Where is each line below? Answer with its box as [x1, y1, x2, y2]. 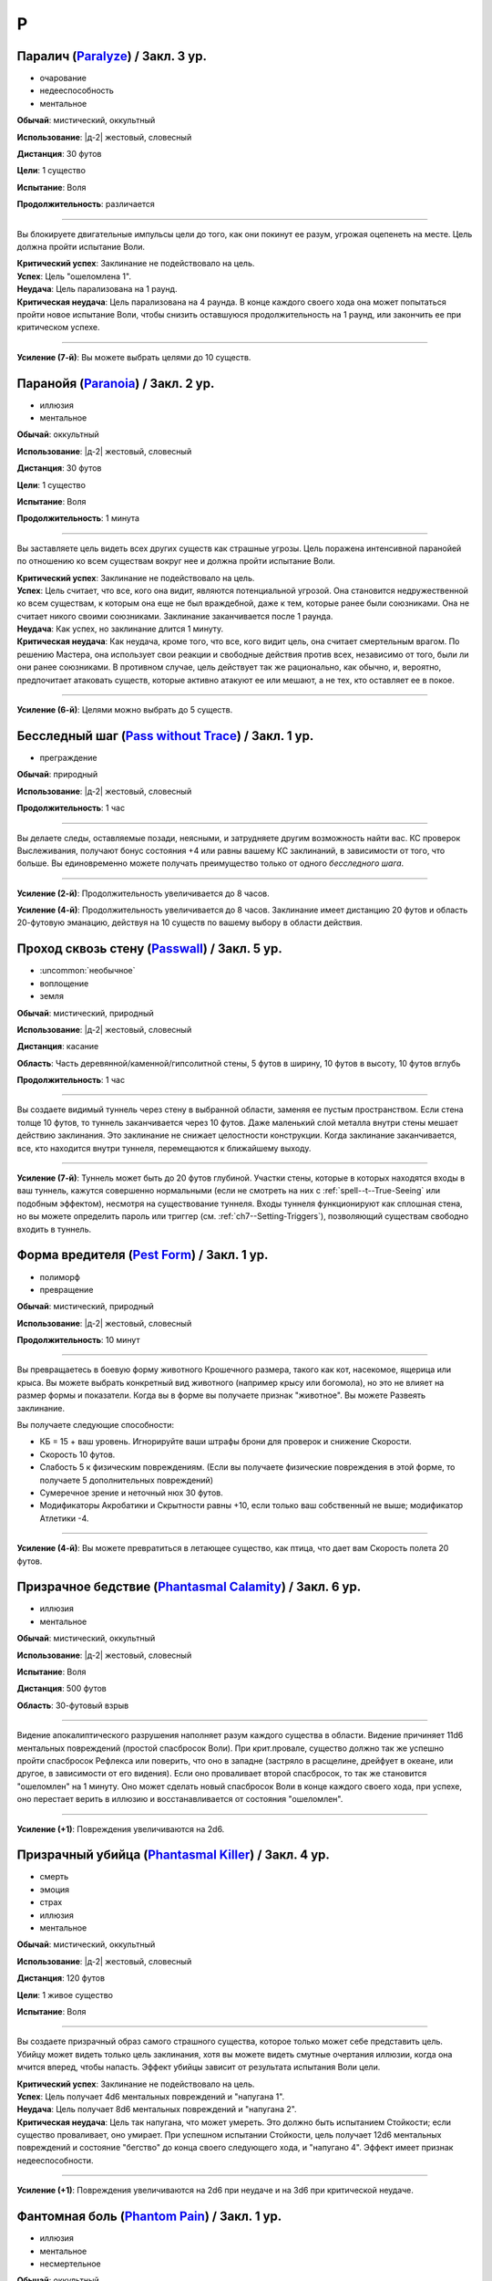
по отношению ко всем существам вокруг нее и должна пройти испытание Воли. [16, 556, 336, 567]
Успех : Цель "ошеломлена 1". [16, 270, 132, 282]
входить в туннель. [16, 1224, 91, 1234]
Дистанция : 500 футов [16, 1683, 107, 1694]
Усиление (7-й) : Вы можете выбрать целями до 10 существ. [16, 351, 251, 362]
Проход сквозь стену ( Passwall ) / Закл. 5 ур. [16, 941, 282, 957]
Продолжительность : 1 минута [16, 513, 140, 524]
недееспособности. [16, 2154, 95, 2166]
